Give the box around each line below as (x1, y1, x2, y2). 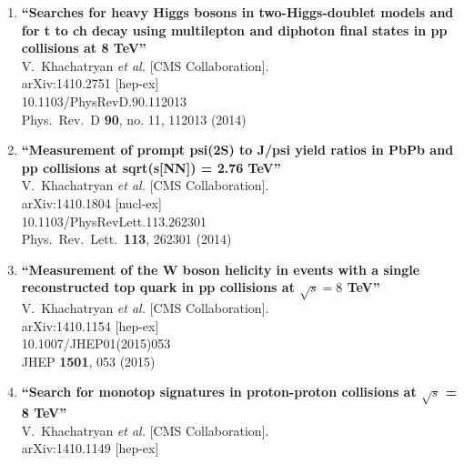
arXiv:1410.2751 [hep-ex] (21, 74, 159, 93)
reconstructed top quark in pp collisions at (21, 277, 295, 297)
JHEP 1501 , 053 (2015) (21, 351, 156, 370)
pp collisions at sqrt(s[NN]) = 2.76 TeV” (21, 157, 281, 177)
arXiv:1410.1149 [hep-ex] (21, 439, 159, 458)
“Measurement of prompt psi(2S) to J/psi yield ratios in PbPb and (21, 140, 454, 159)
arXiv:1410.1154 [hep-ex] (21, 316, 159, 335)
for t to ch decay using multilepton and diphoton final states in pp (21, 20, 448, 39)
